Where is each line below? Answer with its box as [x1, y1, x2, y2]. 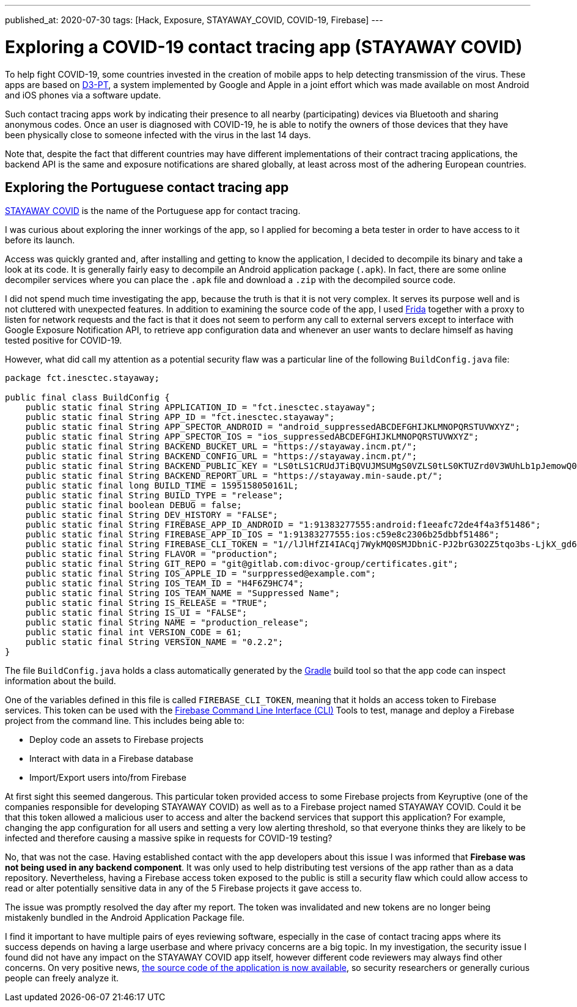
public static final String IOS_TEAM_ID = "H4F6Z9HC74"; [25, 578, 304, 589]
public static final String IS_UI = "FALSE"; [25, 608, 248, 618]
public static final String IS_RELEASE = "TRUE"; [25, 598, 268, 608]
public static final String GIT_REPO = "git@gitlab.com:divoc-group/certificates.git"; [25, 559, 458, 569]
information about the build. [5, 676, 116, 687]
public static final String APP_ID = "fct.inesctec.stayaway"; [25, 412, 335, 422]
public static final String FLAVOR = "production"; [25, 549, 278, 559]
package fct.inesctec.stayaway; [5, 373, 160, 383]
